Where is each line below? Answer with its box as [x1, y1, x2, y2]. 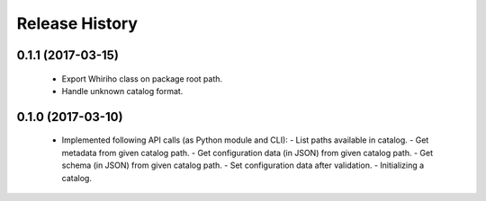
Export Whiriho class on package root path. [61, 73, 223, 84]
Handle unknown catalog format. [61, 85, 184, 96]
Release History [16, 13, 139, 33]
